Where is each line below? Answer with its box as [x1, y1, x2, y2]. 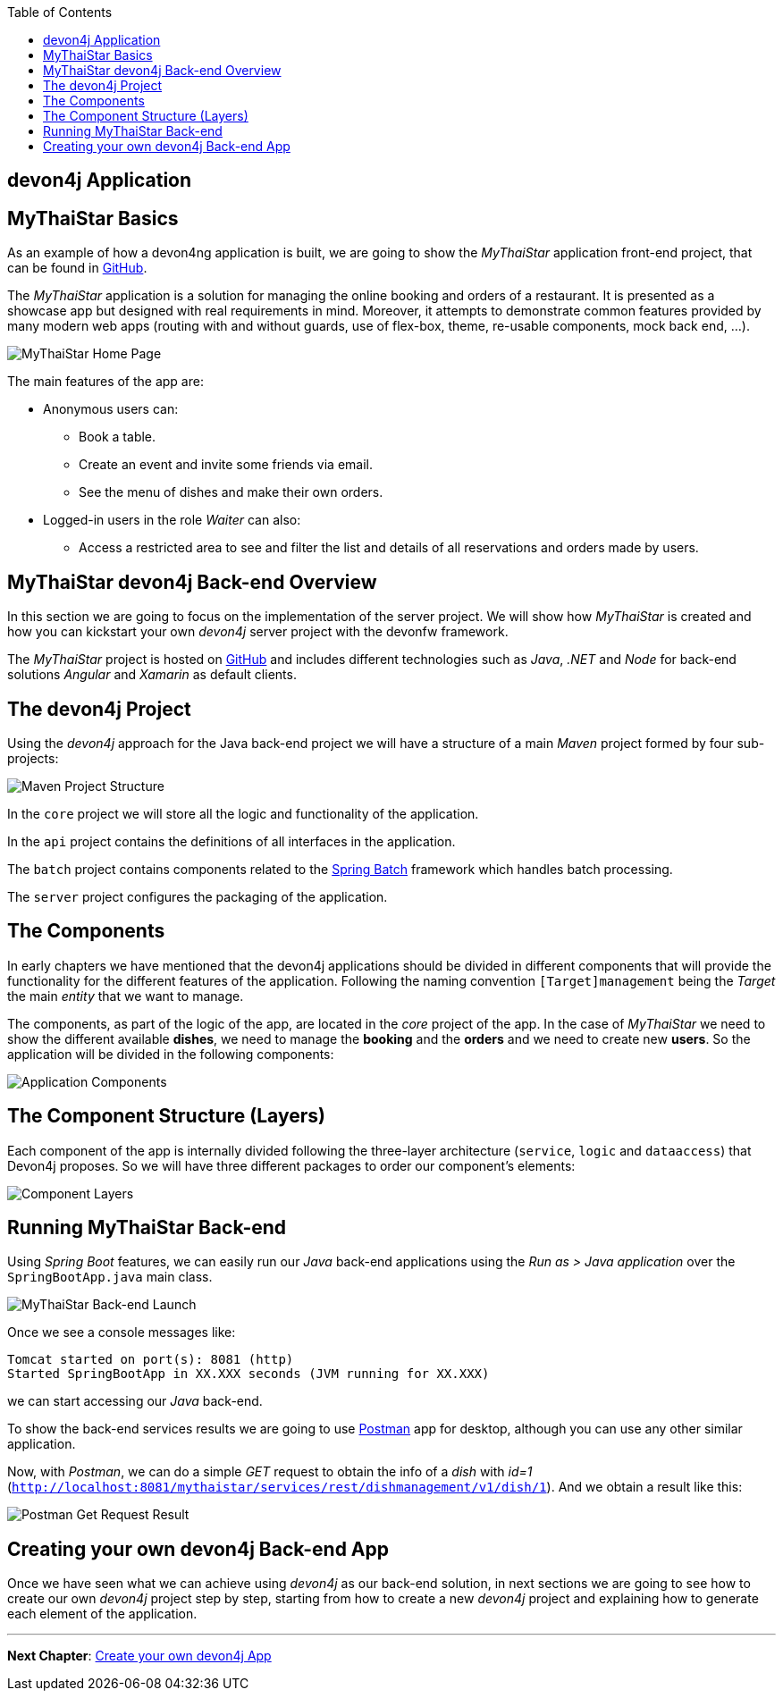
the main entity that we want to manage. [7, 988, 244, 1004]
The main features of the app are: [7, 374, 204, 390]
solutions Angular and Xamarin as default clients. [7, 667, 297, 683]
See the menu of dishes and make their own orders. [79, 484, 383, 500]
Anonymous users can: [43, 401, 179, 417]
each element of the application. [7, 1606, 198, 1622]
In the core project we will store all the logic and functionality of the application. [7, 805, 479, 821]
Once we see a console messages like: [7, 1324, 236, 1341]
